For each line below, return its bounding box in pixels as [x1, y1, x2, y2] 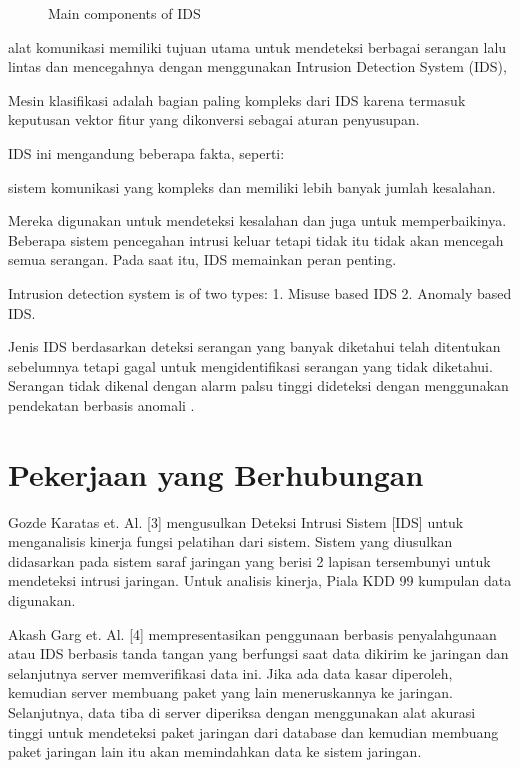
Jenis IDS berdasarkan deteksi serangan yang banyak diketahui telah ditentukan [8, 336, 501, 357]
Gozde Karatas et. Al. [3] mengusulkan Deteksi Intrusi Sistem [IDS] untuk [8, 511, 464, 532]
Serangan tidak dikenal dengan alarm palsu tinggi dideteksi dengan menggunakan [8, 375, 509, 396]
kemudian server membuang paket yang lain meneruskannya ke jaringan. [8, 682, 453, 703]
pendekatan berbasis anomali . [8, 394, 195, 415]
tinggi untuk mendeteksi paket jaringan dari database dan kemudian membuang [8, 721, 499, 742]
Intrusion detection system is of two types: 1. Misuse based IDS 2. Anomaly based [8, 282, 512, 303]
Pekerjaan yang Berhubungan [8, 453, 424, 494]
